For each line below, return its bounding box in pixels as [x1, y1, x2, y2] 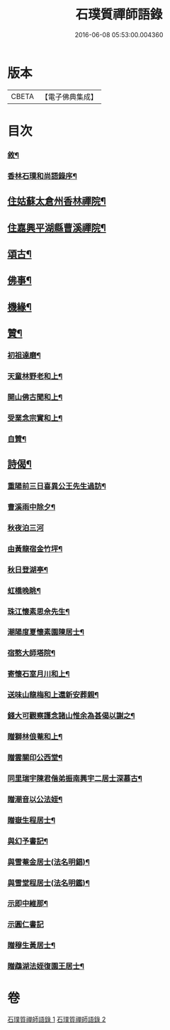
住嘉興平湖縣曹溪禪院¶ [7, 221, 106, 233]
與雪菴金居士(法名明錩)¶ [7, 857, 90, 867]
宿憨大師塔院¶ [7, 648, 55, 658]
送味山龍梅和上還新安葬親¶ [7, 690, 99, 700]
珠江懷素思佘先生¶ [7, 606, 70, 616]
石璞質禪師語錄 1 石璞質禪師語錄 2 [7, 1015, 106, 1024]
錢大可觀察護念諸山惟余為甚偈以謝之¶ [7, 711, 135, 721]
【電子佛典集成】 [40, 92, 98, 102]
